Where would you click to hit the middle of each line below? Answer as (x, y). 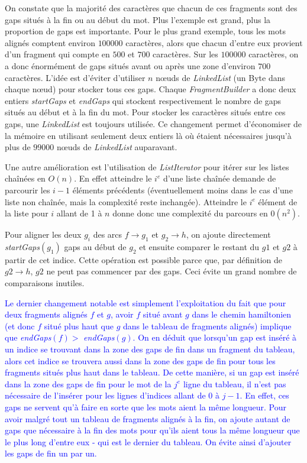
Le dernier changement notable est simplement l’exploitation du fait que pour (146, 302)
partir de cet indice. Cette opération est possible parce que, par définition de (144, 259)
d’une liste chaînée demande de (219, 178)
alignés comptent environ (50, 42)
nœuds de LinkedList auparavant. (117, 147)
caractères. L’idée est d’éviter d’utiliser (75, 77)
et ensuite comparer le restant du (199, 246)
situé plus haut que (79, 326)
